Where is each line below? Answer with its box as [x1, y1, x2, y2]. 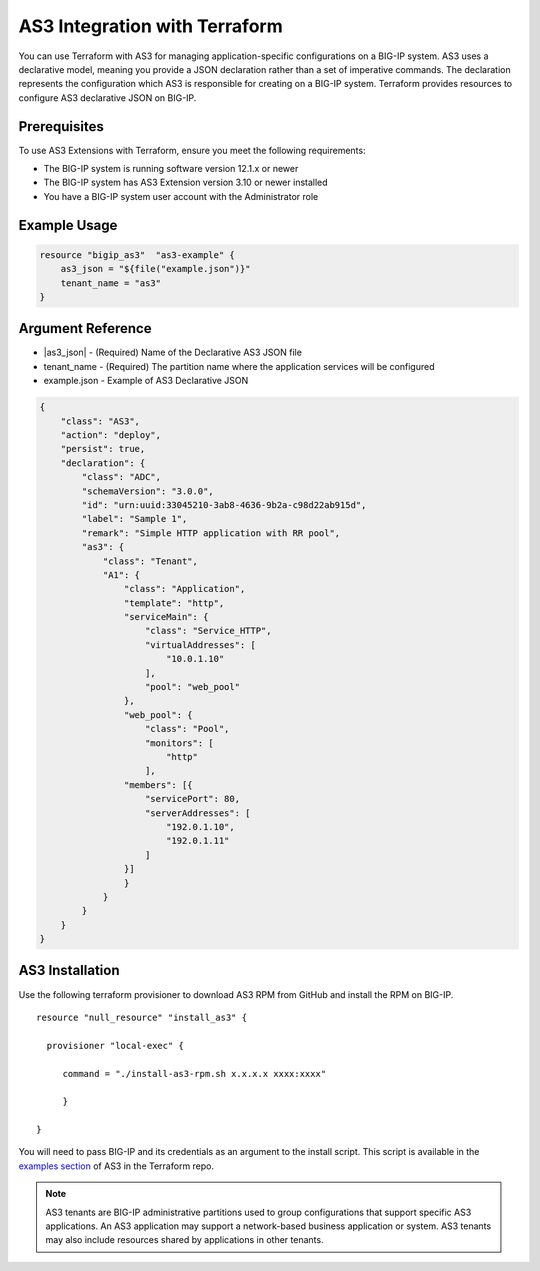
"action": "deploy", [60, 430, 162, 441]
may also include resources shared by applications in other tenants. [45, 1234, 324, 1246]
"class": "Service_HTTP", [145, 625, 272, 637]
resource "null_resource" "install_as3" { [36, 1011, 248, 1023]
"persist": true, [60, 443, 146, 455]
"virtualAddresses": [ [145, 639, 257, 650]
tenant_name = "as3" [60, 277, 162, 289]
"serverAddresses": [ [145, 807, 251, 819]
